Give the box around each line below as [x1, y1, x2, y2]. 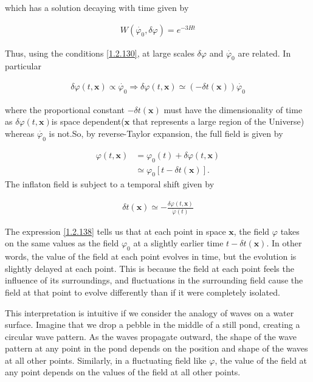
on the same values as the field [5, 237, 119, 249]
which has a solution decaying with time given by [5, 1, 189, 13]
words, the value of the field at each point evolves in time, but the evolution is [5, 250, 297, 263]
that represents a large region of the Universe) [132, 115, 304, 128]
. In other [266, 237, 302, 249]
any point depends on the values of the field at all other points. [5, 366, 241, 378]
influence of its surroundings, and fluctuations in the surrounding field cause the [5, 274, 303, 286]
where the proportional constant [5, 103, 125, 116]
